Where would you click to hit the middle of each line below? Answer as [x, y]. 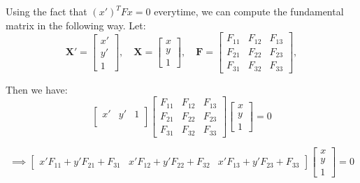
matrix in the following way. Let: [76, 25]
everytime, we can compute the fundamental [249, 11]
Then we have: [37, 89]
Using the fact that [46, 11]
